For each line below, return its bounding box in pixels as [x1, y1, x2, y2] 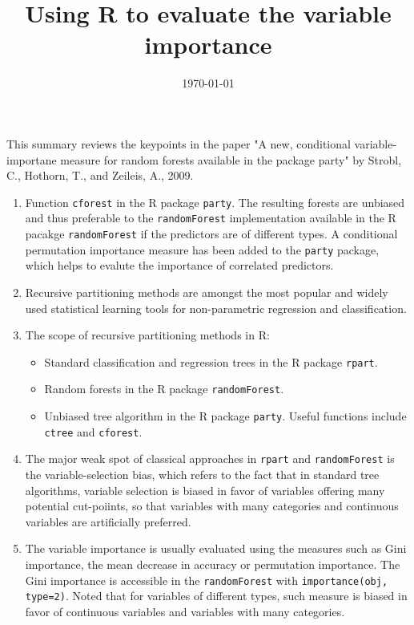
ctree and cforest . [44, 423, 143, 440]
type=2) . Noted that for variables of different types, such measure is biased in [25, 587, 408, 604]
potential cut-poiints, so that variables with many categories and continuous [25, 497, 399, 514]
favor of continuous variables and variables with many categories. [25, 603, 345, 619]
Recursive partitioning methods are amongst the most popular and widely [25, 283, 388, 300]
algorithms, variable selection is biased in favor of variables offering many [25, 481, 385, 498]
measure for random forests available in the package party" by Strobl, [60, 151, 402, 168]
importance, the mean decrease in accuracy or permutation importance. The [25, 555, 400, 572]
